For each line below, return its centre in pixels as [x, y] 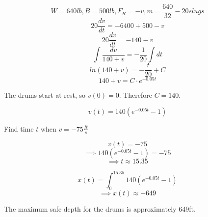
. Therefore [136, 95]
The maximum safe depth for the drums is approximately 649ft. [100, 209]
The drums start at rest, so [45, 95]
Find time [19, 128]
